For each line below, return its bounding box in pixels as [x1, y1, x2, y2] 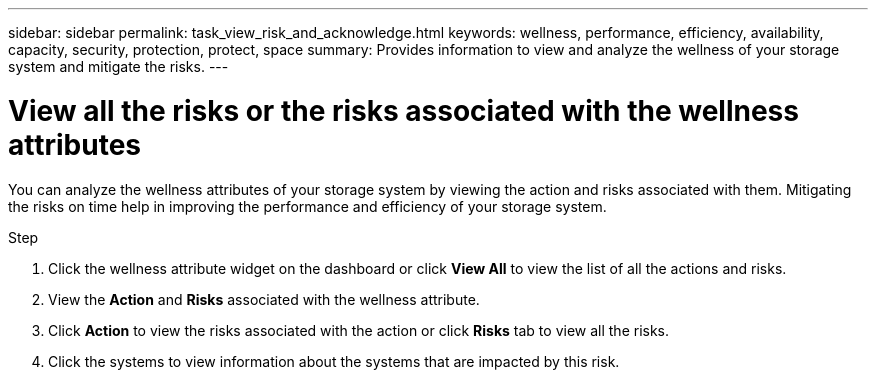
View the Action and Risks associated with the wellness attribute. [48, 290, 480, 308]
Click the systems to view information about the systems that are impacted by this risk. [48, 352, 620, 370]
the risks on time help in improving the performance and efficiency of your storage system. [8, 197, 607, 215]
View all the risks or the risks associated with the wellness [8, 93, 799, 128]
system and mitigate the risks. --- [8, 58, 229, 75]
